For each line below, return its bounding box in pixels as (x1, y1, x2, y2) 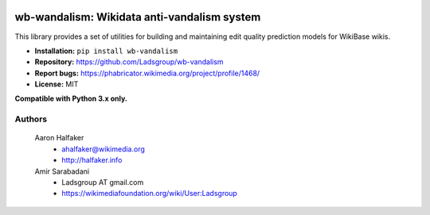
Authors (14, 113, 48, 125)
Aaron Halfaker (34, 133, 84, 143)
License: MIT (34, 79, 79, 89)
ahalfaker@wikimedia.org (61, 144, 145, 154)
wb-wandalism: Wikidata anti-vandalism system (14, 10, 261, 24)
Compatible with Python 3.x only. (14, 94, 127, 103)
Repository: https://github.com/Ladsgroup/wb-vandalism (34, 57, 224, 67)
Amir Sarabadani (34, 167, 90, 176)
